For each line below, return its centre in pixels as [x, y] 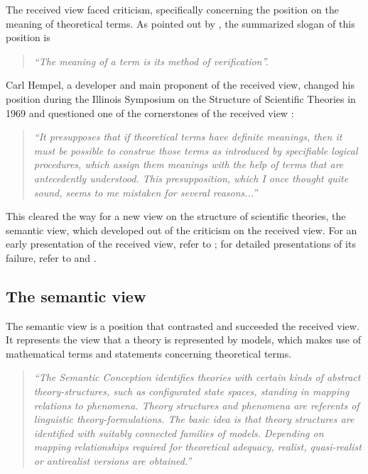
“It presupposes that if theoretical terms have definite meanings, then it [188, 137]
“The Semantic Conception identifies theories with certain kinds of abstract [197, 377]
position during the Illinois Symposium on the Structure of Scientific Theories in [181, 98]
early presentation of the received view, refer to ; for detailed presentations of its [181, 244]
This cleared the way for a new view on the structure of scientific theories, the [176, 216]
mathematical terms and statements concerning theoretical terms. [149, 353]
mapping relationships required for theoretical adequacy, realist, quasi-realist [197, 447]
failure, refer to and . [51, 257]
